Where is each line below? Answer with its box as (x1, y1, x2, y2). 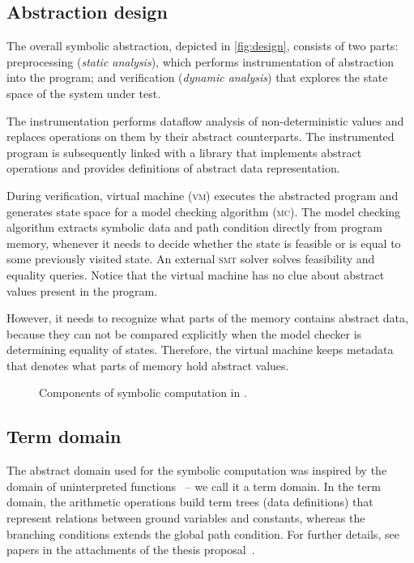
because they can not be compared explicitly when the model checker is (6, 325, 362, 342)
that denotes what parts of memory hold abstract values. (6, 356, 289, 373)
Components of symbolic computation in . (39, 384, 247, 401)
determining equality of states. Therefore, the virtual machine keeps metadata (6, 341, 394, 358)
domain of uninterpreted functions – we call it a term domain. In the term (6, 477, 381, 494)
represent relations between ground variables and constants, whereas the (6, 510, 365, 527)
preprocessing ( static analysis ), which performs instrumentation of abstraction (6, 53, 395, 70)
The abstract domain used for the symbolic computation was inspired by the (6, 462, 387, 479)
